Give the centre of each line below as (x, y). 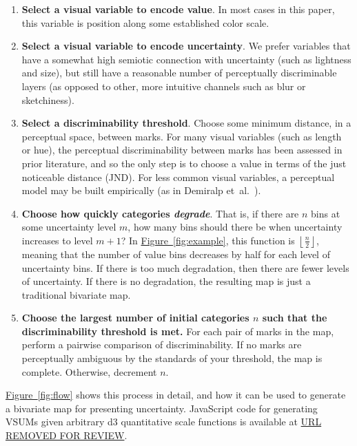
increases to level (57, 240)
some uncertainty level (69, 227)
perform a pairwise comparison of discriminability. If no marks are (162, 344)
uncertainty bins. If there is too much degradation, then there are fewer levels (185, 267)
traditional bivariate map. (76, 294)
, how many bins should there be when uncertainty (235, 227)
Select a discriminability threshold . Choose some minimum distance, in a (186, 123)
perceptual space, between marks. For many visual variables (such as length (182, 136)
